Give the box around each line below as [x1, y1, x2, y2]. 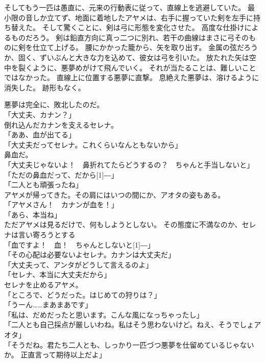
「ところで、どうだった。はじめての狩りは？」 [4, 289, 161, 300]
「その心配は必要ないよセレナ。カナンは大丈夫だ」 [4, 249, 176, 260]
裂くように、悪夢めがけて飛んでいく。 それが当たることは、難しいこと [18, 62, 256, 72]
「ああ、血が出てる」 [4, 129, 76, 140]
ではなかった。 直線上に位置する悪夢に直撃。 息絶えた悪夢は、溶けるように [4, 72, 259, 83]
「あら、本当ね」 [4, 209, 61, 220]
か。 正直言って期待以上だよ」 [4, 349, 106, 360]
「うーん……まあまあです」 [4, 299, 92, 310]
